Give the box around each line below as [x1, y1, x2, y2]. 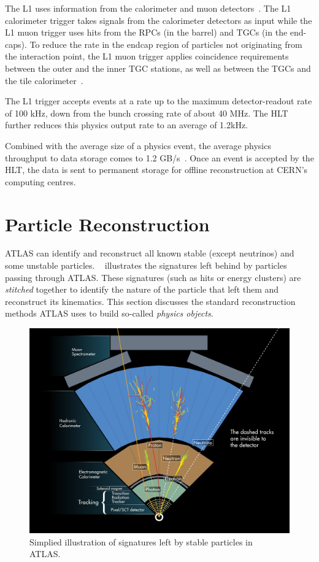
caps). [5, 37, 27, 50]
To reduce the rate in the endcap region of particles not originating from [29, 37, 302, 50]
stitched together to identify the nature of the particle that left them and [5, 283, 279, 296]
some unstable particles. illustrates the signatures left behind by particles [5, 259, 287, 272]
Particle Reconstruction [5, 211, 210, 236]
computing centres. [5, 175, 76, 188]
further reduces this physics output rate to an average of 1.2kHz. [5, 118, 248, 131]
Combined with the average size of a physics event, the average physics [5, 139, 271, 152]
